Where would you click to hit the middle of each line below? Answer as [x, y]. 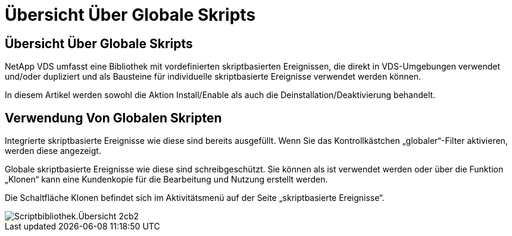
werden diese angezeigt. [53, 151]
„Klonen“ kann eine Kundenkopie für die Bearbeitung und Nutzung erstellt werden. [166, 180]
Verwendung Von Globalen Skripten [113, 118]
